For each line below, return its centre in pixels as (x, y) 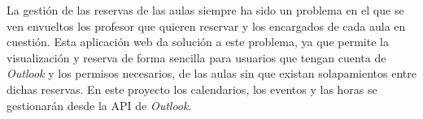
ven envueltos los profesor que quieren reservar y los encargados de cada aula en (206, 25)
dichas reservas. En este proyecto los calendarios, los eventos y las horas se (192, 89)
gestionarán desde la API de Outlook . (99, 105)
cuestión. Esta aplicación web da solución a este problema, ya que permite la (198, 42)
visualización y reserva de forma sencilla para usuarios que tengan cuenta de (196, 57)
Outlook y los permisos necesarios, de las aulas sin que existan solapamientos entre (211, 73)
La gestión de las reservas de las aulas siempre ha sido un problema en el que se (205, 10)
